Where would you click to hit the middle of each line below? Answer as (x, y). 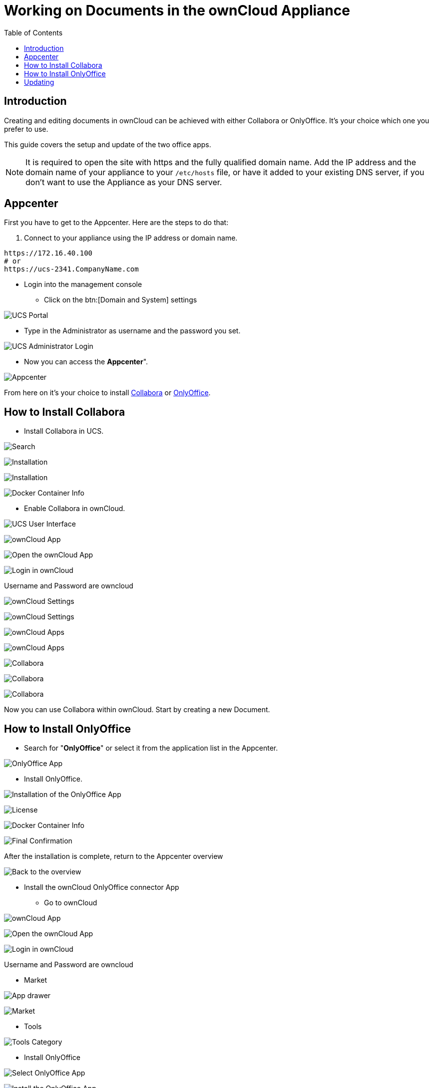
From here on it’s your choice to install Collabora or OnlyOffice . (107, 393)
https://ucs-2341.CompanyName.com (71, 269)
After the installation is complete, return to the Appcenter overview (114, 856)
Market (36, 980)
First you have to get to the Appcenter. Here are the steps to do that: (116, 223)
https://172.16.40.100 (48, 253)
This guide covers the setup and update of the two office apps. (108, 144)
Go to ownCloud (71, 903)
